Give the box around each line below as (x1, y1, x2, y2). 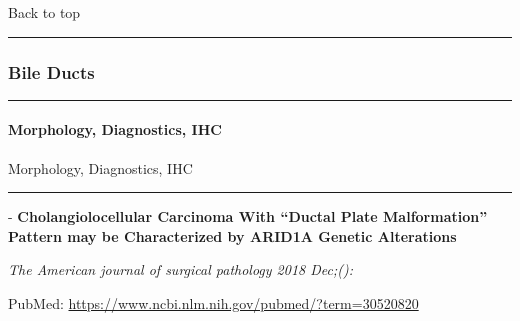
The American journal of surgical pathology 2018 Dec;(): (8, 259, 354, 280)
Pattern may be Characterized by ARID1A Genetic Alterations (8, 225, 457, 246)
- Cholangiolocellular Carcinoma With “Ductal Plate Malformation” (8, 206, 488, 227)
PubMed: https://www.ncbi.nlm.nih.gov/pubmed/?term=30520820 (8, 292, 419, 313)
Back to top (8, 2, 81, 22)
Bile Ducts (8, 59, 95, 84)
